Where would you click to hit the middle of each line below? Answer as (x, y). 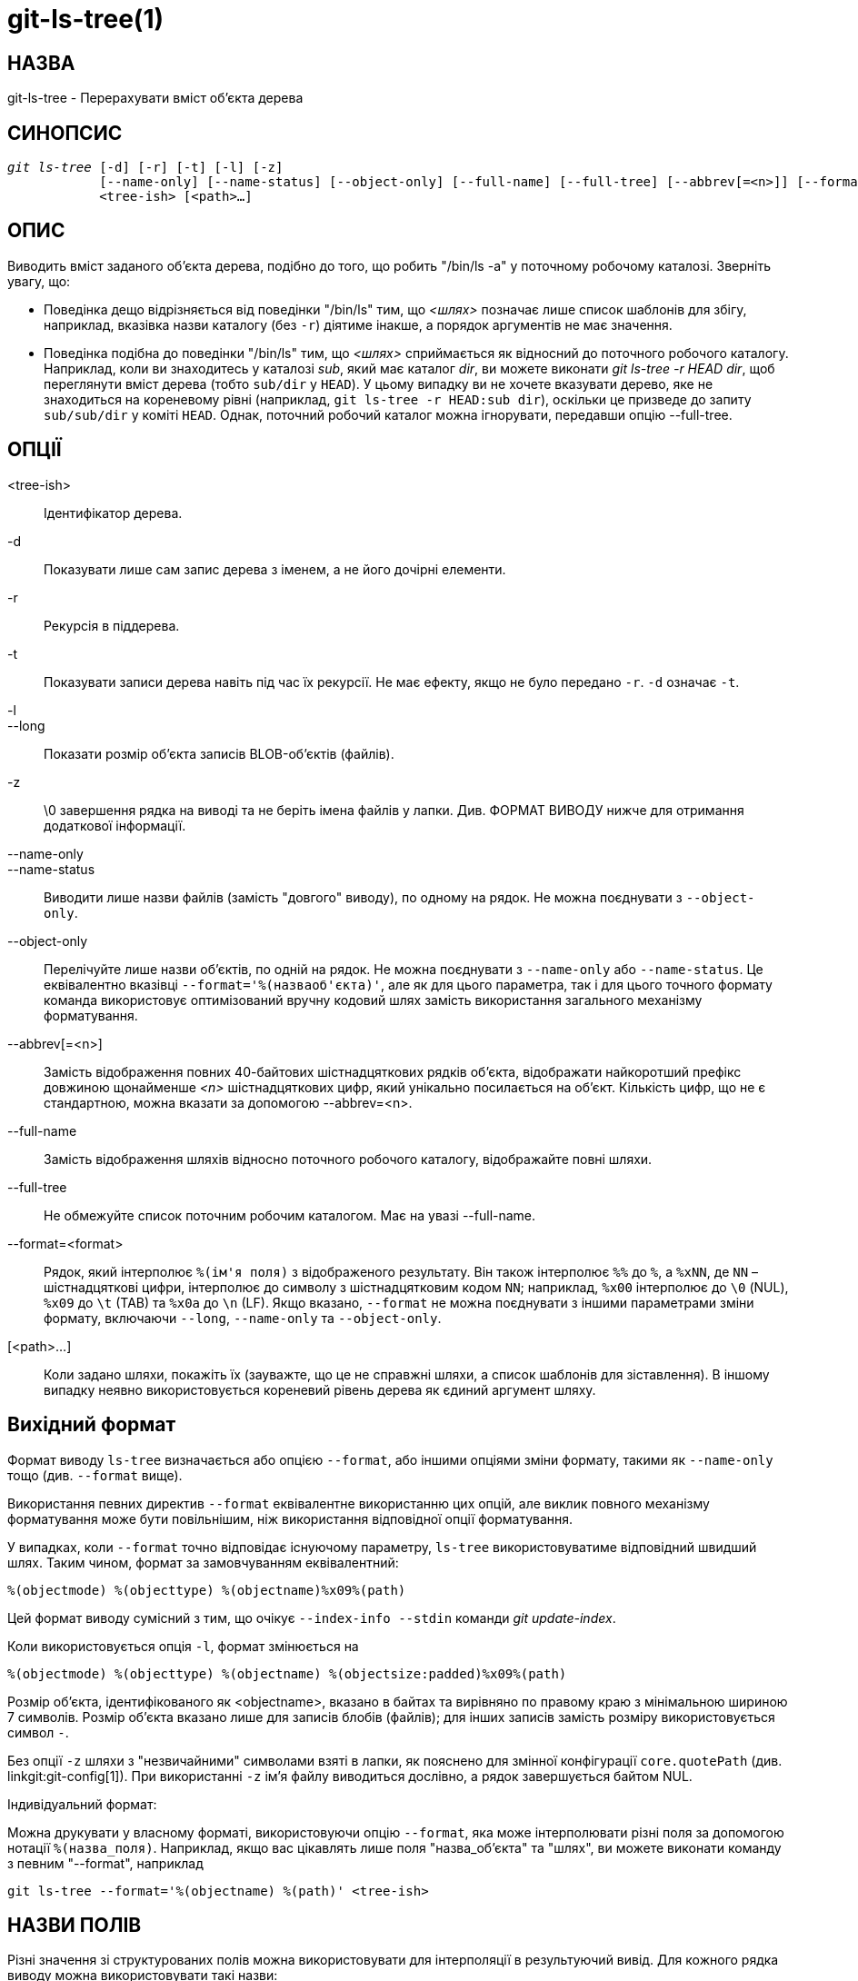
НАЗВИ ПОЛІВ (75, 1925)
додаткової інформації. (115, 825)
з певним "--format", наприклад (105, 1863)
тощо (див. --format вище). (95, 1475)
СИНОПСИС (65, 133)
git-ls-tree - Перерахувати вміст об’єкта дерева (155, 98)
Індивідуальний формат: (82, 1804)
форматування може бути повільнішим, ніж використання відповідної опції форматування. (290, 1518)
